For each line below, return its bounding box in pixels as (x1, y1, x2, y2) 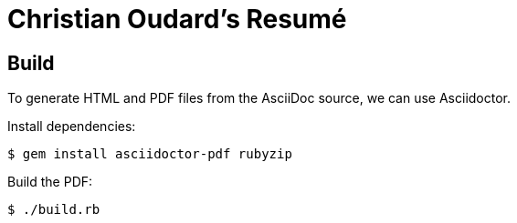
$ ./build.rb (7, 202, 100, 218)
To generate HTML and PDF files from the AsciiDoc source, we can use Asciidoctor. (7, 90, 512, 106)
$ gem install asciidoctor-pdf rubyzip (7, 147, 292, 162)
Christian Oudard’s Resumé (7, 4, 347, 35)
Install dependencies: (7, 118, 136, 135)
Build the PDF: (7, 174, 93, 190)
